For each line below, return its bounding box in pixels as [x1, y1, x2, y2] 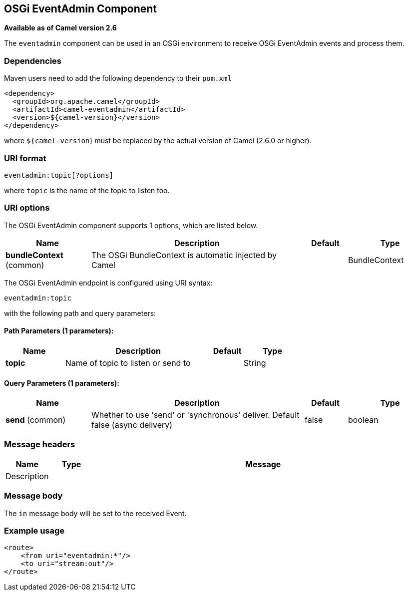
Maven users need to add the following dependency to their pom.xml [4, 74, 232, 83]
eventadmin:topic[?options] [4, 171, 114, 179]
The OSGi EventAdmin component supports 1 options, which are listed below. [4, 221, 258, 230]
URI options [4, 203, 50, 213]
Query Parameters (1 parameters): [4, 378, 119, 387]
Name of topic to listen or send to [65, 357, 191, 368]
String [243, 357, 266, 368]
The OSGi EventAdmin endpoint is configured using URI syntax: [4, 278, 213, 287]
